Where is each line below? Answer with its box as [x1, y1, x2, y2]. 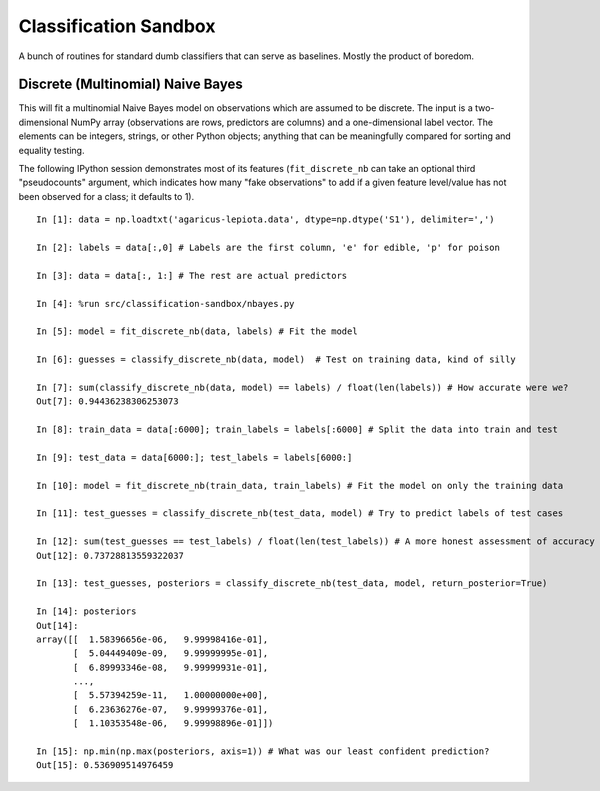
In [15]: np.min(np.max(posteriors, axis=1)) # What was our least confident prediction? [36, 746, 490, 757]
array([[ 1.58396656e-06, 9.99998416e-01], [36, 633, 269, 645]
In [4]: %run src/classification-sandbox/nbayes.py [36, 298, 295, 309]
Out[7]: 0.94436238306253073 [36, 396, 179, 407]
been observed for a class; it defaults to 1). [18, 190, 195, 202]
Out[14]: [36, 620, 79, 631]
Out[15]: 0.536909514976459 [36, 760, 174, 771]
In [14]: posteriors [36, 606, 137, 617]
